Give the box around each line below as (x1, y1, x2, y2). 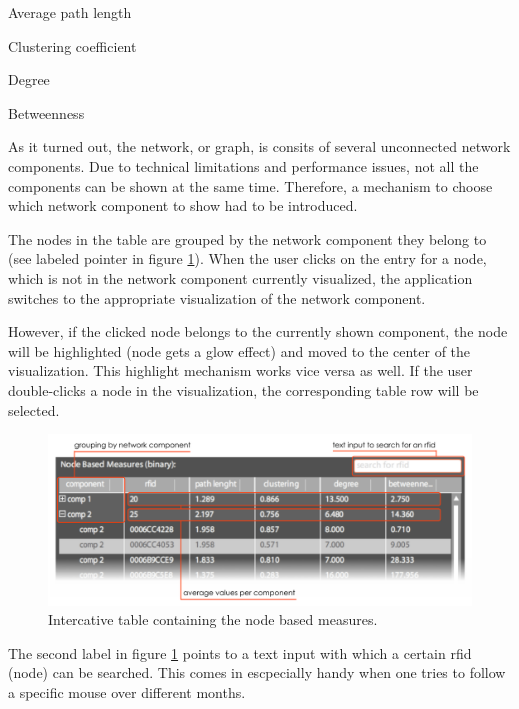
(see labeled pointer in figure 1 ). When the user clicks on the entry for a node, (8, 248, 487, 269)
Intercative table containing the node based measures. (48, 609, 378, 630)
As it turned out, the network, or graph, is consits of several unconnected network (8, 136, 511, 157)
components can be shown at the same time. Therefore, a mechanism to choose (8, 175, 493, 196)
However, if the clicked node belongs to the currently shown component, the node (8, 321, 508, 342)
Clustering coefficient (8, 35, 137, 56)
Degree (8, 69, 50, 90)
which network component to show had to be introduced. (8, 195, 358, 216)
